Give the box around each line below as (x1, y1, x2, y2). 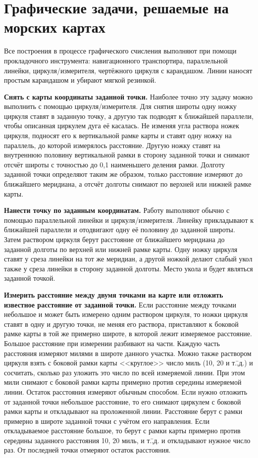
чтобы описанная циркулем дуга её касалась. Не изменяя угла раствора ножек (4, 120, 239, 131)
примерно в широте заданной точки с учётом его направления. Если (4, 415, 210, 426)
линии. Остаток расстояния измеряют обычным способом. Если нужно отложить (4, 386, 248, 397)
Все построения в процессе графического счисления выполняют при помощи (4, 46, 237, 56)
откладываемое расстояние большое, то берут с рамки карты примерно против (4, 425, 241, 436)
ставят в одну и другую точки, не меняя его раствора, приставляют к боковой (4, 318, 239, 329)
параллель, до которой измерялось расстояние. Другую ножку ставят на (4, 140, 220, 150)
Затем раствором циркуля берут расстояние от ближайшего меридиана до (4, 234, 225, 244)
